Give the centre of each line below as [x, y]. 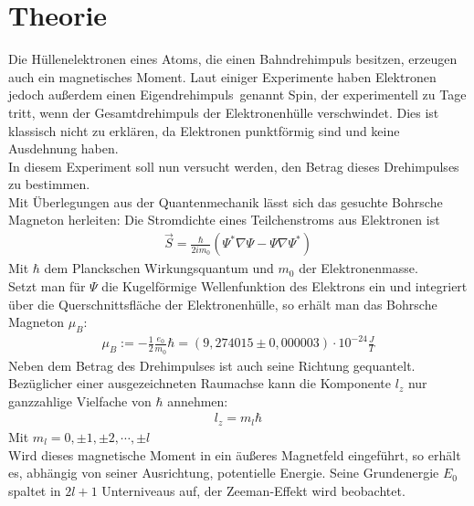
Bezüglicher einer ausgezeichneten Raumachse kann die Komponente [200, 383]
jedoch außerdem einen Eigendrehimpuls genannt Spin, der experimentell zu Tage [237, 95]
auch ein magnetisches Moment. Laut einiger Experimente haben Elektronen [222, 76]
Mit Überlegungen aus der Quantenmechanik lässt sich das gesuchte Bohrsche [226, 201]
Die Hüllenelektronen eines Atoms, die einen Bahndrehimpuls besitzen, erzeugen [233, 59]
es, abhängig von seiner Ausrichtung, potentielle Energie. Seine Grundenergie [224, 473]
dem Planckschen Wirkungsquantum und [159, 268]
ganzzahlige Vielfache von [80, 401]
